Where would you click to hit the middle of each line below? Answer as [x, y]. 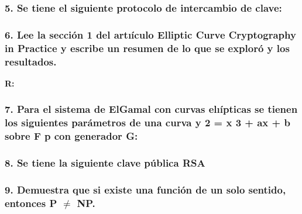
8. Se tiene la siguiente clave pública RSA [105, 163]
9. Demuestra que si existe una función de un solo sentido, [145, 189]
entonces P [31, 203]
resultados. [31, 61]
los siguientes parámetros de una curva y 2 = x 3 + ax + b [147, 122]
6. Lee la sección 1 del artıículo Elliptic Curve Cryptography [150, 34]
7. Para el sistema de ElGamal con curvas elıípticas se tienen [151, 109]
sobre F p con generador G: [71, 136]
